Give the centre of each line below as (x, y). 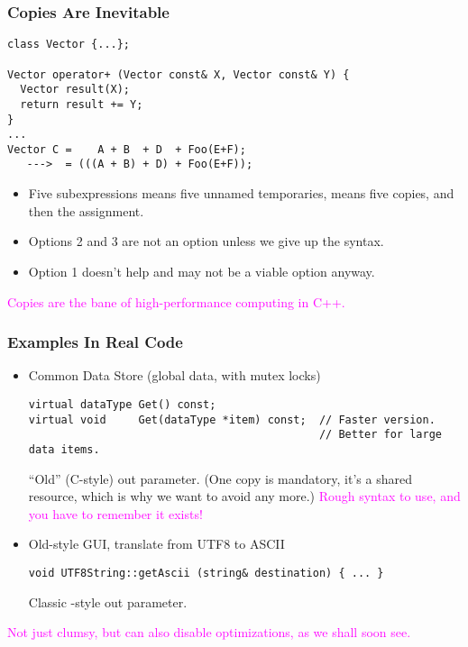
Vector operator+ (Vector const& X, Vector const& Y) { (179, 74)
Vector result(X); (75, 90)
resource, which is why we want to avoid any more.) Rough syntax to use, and (244, 496)
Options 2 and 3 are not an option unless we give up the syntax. (206, 241)
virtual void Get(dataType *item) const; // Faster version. (232, 419)
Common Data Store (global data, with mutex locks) (174, 375)
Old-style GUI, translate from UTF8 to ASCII (156, 544)
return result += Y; (82, 104)
